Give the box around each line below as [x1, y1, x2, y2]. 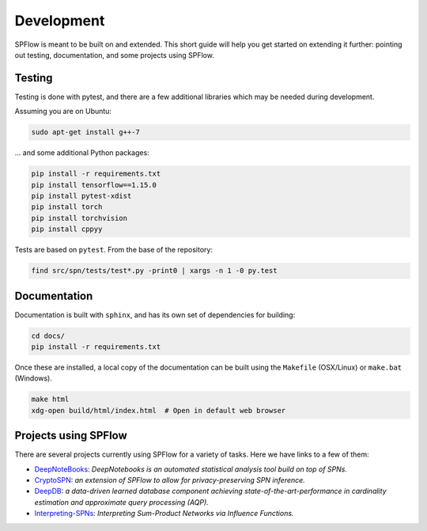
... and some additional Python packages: [14, 148, 149, 157]
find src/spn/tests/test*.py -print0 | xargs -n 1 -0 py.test [31, 266, 278, 275]
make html [31, 395, 70, 404]
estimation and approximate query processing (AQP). [34, 497, 209, 506]
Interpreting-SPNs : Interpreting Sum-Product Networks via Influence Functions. [34, 509, 294, 518]
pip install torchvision [31, 214, 128, 222]
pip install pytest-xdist [31, 191, 132, 200]
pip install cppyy [31, 225, 103, 233]
